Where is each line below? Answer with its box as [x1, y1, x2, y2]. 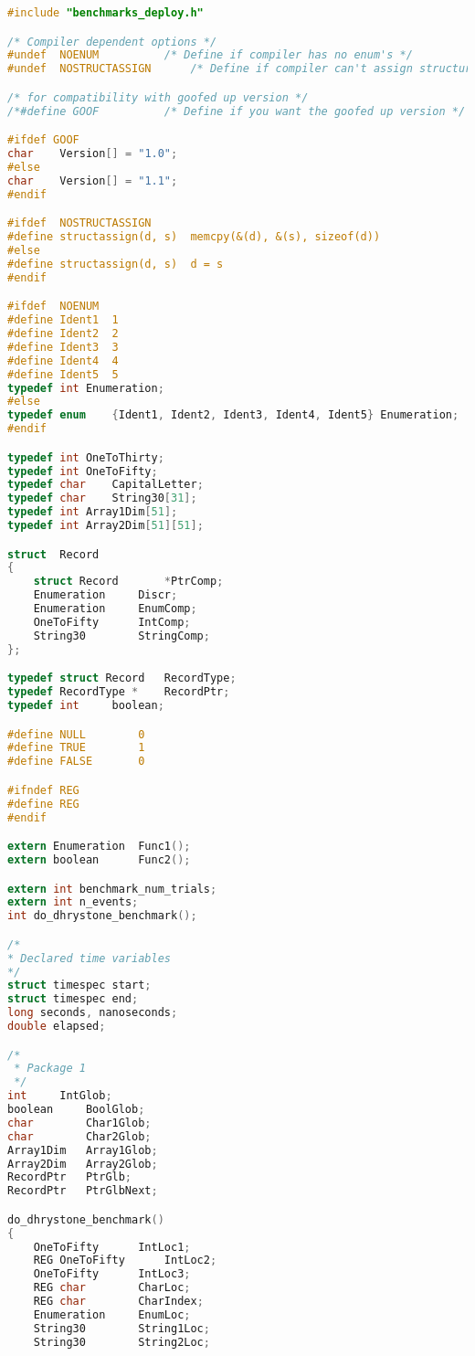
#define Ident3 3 [7, 340, 119, 354]
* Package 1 [14, 1062, 86, 1075]
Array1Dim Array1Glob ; [7, 1143, 158, 1157]
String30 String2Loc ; [33, 1335, 210, 1349]
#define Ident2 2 [7, 327, 119, 341]
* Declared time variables [7, 951, 171, 965]
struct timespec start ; [7, 979, 152, 992]
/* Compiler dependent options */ [7, 35, 217, 48]
